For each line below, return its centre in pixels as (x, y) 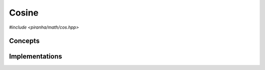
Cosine (24, 13)
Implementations (36, 57)
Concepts (24, 41)
